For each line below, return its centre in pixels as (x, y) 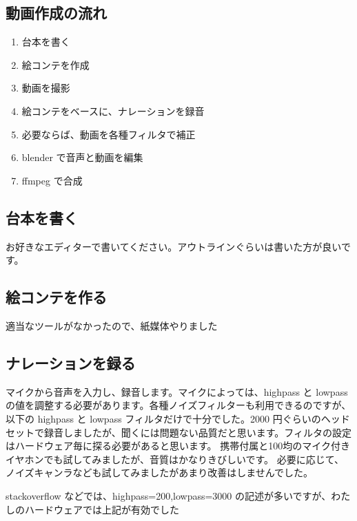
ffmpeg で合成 (52, 180)
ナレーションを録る (71, 362)
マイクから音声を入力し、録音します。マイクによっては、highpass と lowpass (177, 391)
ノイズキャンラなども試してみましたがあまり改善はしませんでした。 (160, 472)
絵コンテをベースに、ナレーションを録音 (113, 110)
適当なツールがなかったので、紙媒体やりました (112, 325)
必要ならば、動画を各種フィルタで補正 (109, 134)
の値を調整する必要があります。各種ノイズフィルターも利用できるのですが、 (178, 405)
